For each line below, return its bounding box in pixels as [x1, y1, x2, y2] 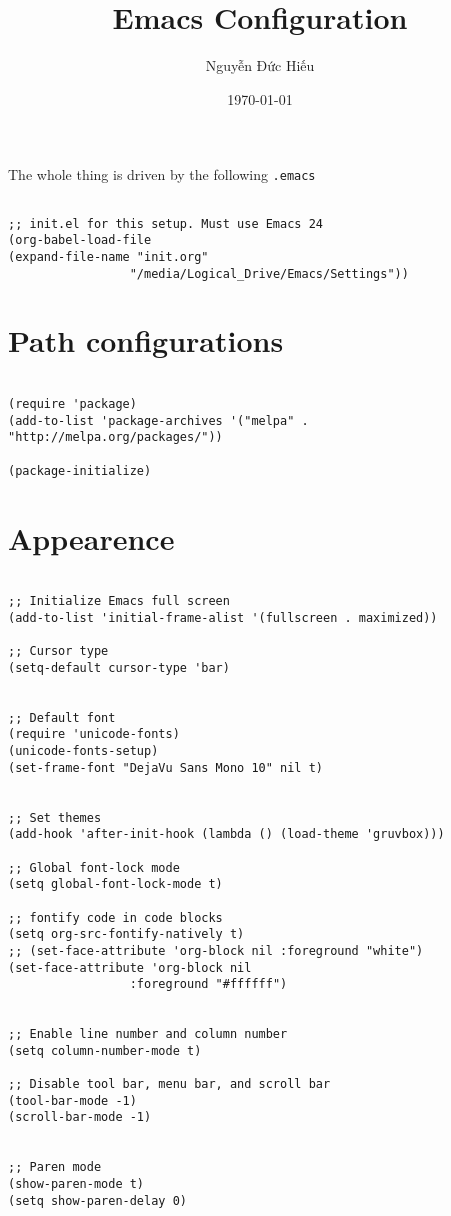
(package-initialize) [8, 463, 152, 478]
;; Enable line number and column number [8, 1027, 288, 1042]
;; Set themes [8, 810, 102, 825]
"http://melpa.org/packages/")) [8, 430, 223, 445]
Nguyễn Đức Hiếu [205, 55, 315, 76]
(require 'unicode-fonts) [8, 727, 180, 742]
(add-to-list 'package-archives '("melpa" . [8, 413, 309, 428]
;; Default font [8, 710, 116, 725]
